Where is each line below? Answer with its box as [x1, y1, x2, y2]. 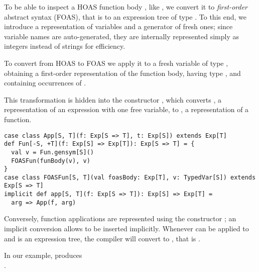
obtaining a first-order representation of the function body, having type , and [4, 67, 241, 78]
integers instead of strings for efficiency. [4, 41, 125, 51]
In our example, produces [4, 250, 82, 260]
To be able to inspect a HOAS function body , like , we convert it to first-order [4, 2, 248, 12]
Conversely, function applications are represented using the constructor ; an [4, 213, 236, 224]
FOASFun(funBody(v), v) [11, 157, 90, 164]
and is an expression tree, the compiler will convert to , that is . [4, 233, 200, 243]
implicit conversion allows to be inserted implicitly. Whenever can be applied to [4, 223, 249, 234]
